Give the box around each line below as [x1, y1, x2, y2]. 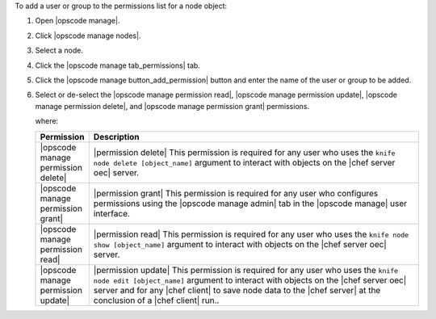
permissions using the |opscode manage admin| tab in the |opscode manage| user [93, 198, 408, 209]
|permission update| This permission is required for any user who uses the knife [93, 264, 399, 275]
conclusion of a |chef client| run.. [93, 295, 220, 306]
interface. [93, 208, 131, 219]
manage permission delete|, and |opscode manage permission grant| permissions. [35, 101, 310, 111]
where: [35, 116, 59, 126]
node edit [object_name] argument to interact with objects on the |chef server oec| [93, 275, 407, 286]
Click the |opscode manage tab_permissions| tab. [35, 61, 201, 70]
